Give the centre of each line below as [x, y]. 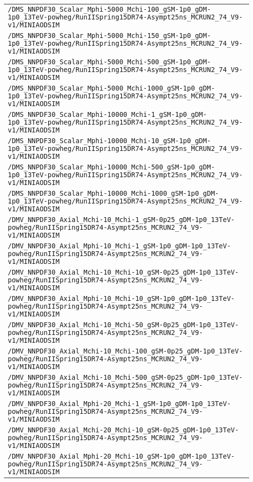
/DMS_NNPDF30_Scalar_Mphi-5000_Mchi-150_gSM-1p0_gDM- [109, 36]
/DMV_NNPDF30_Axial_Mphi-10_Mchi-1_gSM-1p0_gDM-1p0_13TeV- [119, 246]
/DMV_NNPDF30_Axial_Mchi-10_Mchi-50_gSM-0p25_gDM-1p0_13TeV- [123, 325]
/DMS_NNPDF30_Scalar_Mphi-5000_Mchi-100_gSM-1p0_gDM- [109, 9]
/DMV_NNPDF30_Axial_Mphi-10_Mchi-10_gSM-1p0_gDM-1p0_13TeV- [121, 298]
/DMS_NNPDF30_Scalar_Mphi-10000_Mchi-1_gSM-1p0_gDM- [108, 114]
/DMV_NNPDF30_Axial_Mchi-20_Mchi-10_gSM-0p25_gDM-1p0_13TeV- [123, 430]
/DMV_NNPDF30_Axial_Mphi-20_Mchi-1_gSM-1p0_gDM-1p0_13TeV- [119, 404]
